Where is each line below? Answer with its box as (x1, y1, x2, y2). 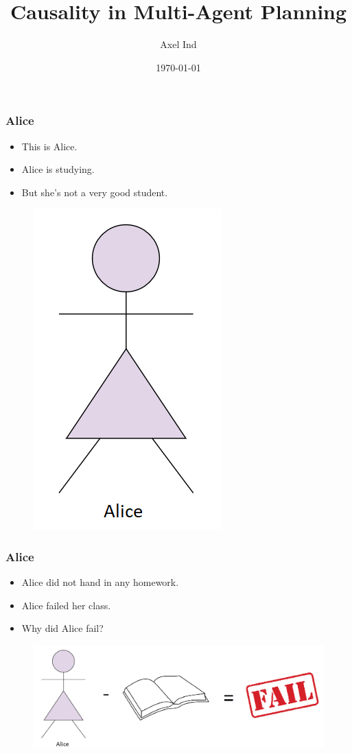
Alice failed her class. (21, 598, 111, 612)
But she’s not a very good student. (21, 185, 168, 199)
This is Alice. (21, 139, 78, 153)
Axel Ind (160, 37, 197, 51)
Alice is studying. (21, 162, 95, 176)
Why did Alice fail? (21, 621, 104, 635)
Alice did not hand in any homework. (21, 575, 179, 589)
